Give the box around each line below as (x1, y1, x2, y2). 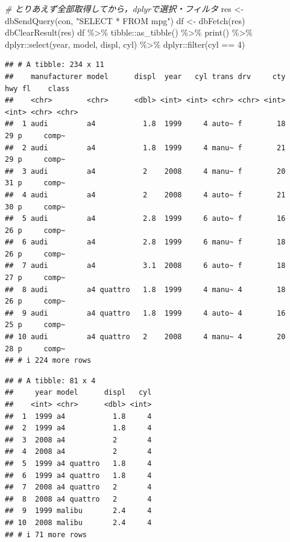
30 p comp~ (5, 202, 66, 211)
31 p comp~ (5, 179, 66, 188)
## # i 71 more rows (5, 530, 87, 539)
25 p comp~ (5, 320, 66, 330)
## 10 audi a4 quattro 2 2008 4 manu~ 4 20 (5, 333, 286, 342)
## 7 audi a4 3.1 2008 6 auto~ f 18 (5, 261, 286, 270)
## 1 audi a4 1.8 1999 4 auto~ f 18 (5, 120, 286, 129)
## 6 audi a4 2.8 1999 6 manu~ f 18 (5, 238, 286, 247)
